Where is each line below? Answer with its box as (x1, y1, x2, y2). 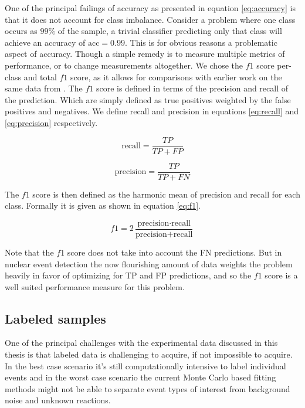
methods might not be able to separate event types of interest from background (5, 382, 290, 395)
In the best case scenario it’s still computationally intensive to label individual (5, 359, 286, 372)
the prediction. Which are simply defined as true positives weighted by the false (5, 93, 291, 106)
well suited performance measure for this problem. (5, 280, 185, 293)
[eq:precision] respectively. (5, 116, 98, 128)
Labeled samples (5, 309, 106, 327)
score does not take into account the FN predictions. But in (67, 246, 282, 258)
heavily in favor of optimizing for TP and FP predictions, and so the (5, 269, 252, 281)
